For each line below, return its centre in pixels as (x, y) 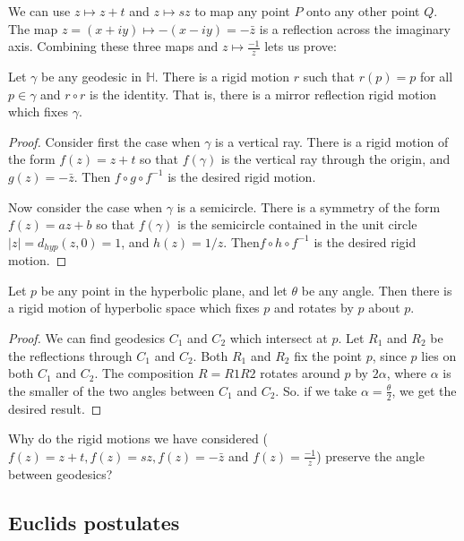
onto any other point (363, 11)
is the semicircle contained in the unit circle (297, 224)
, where (406, 373)
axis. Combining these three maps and (113, 46)
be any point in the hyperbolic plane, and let (164, 290)
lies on (439, 355)
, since (389, 355)
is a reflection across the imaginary (355, 28)
